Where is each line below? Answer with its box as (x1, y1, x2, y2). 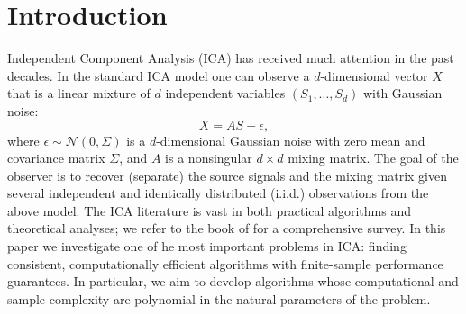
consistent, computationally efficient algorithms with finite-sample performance (7, 254, 443, 273)
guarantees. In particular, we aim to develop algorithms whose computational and (7, 272, 459, 291)
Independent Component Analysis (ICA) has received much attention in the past (7, 49, 454, 67)
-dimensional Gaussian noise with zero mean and (156, 130, 425, 149)
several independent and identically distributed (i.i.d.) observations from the (7, 184, 429, 202)
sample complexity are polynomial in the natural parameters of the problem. (7, 289, 431, 308)
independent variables (165, 84, 286, 103)
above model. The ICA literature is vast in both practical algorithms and (7, 201, 411, 220)
